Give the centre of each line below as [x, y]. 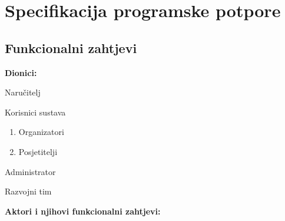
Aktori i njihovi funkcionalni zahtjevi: [83, 211]
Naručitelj [23, 92]
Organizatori [41, 132]
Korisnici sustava [35, 112]
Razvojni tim [28, 191]
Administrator [30, 171]
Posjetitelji [38, 151]
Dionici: [21, 72]
